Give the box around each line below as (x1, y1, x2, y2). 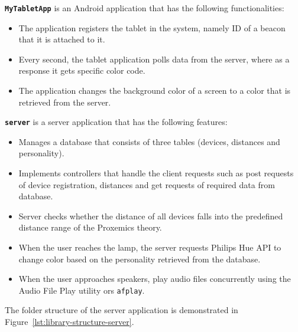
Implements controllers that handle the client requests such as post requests (18, 167, 294, 179)
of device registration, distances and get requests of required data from (18, 178, 275, 190)
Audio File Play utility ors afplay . (18, 284, 145, 296)
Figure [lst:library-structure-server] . (5, 315, 134, 328)
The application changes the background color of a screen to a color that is (18, 84, 291, 97)
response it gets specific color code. (18, 64, 145, 77)
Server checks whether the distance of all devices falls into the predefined (18, 209, 283, 222)
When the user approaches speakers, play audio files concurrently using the (18, 272, 291, 285)
